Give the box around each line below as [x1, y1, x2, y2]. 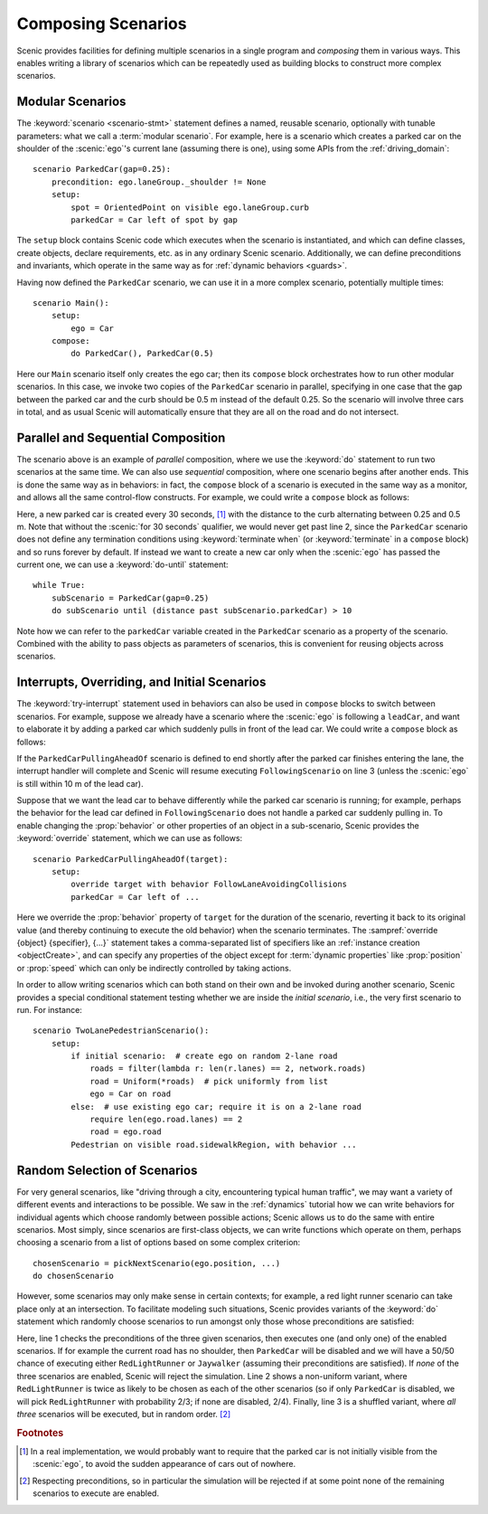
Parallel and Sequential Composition [16, 430, 226, 445]
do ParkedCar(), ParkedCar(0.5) [70, 348, 214, 359]
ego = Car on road [89, 1089, 172, 1099]
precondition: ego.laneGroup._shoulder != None [51, 176, 267, 187]
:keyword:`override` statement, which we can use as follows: [16, 833, 243, 844]
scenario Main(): [33, 298, 109, 308]
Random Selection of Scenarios [16, 1162, 198, 1178]
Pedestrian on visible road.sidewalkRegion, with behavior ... [70, 1140, 357, 1150]
